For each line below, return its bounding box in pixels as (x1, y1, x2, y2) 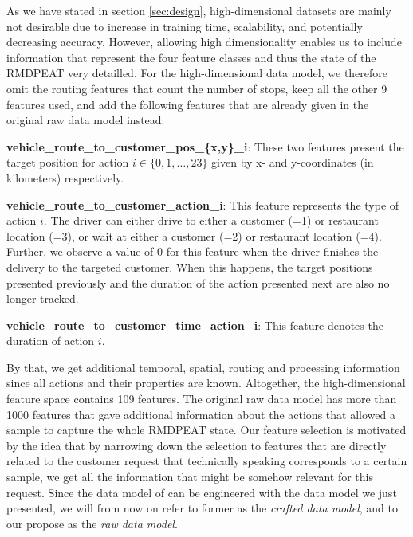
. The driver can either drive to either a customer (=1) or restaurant (43, 212, 379, 229)
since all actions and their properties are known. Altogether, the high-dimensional (6, 374, 406, 391)
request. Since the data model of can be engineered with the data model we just (6, 484, 397, 500)
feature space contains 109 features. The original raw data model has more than (6, 390, 397, 407)
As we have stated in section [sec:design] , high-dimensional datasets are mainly (6, 2, 391, 18)
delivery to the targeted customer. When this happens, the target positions (6, 258, 373, 275)
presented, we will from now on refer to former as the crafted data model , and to (6, 500, 398, 516)
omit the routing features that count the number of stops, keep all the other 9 (6, 80, 387, 96)
